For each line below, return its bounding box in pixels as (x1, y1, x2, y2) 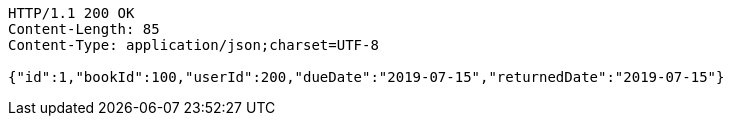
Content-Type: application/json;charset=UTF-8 (8, 37, 379, 53)
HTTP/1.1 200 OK (8, 5, 135, 21)
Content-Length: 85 (8, 21, 160, 37)
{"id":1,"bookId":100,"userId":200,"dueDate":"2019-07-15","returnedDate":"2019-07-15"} (8, 69, 725, 85)
